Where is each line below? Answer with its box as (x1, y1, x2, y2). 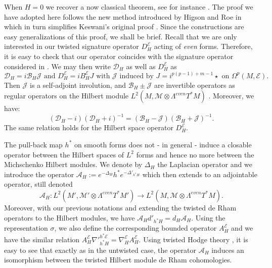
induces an (211, 244, 244, 255)
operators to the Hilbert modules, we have (4, 212, 135, 223)
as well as (126, 61, 156, 71)
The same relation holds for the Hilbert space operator (4, 122, 173, 133)
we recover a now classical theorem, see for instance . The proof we (46, 2, 253, 12)
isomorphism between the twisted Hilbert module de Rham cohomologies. (4, 254, 232, 265)
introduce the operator (4, 169, 74, 179)
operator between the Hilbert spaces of (4, 149, 124, 159)
